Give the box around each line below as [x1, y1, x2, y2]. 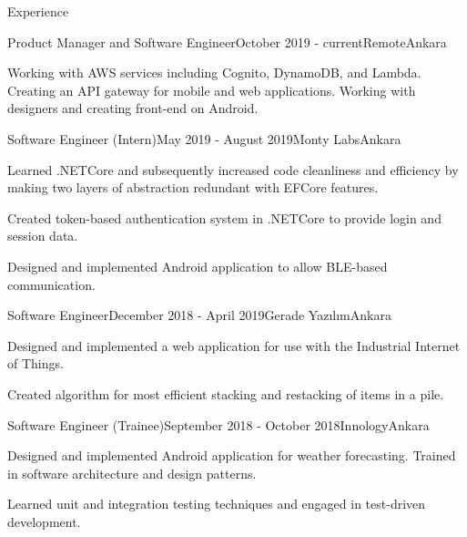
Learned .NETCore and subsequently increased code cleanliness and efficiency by [7, 160, 459, 179]
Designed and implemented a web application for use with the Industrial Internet [7, 336, 461, 355]
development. [7, 511, 81, 531]
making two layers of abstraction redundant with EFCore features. [7, 178, 379, 197]
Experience [7, 2, 69, 20]
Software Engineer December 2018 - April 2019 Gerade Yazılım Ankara [7, 305, 391, 325]
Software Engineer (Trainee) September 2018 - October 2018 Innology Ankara [7, 415, 430, 434]
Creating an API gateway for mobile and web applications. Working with [7, 80, 416, 99]
